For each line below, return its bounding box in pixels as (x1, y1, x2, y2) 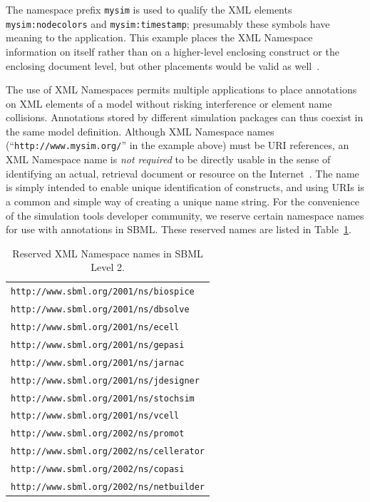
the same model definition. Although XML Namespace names (6, 123, 274, 138)
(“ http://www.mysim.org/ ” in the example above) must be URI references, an (6, 138, 349, 153)
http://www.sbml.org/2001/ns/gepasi (11, 339, 185, 350)
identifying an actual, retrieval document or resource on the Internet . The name (6, 165, 359, 180)
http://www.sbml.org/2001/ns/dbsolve (11, 304, 190, 315)
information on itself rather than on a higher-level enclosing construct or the (6, 43, 339, 58)
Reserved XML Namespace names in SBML (12, 245, 203, 260)
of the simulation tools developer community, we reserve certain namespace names (6, 208, 364, 222)
